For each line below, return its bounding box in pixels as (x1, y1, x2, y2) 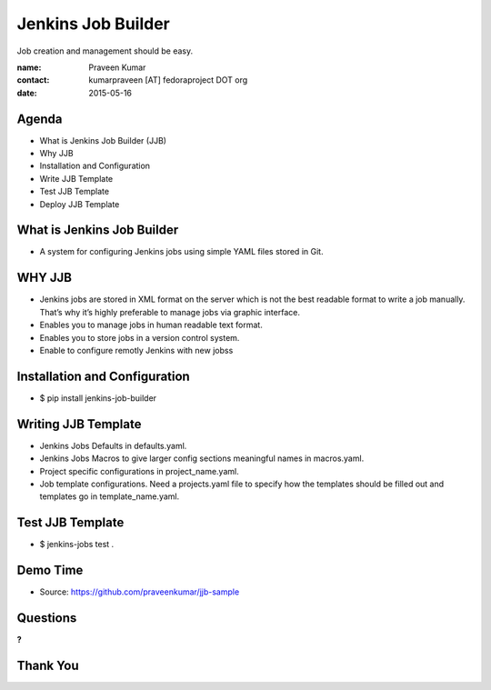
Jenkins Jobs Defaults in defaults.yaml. (39, 440, 187, 451)
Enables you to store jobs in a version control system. (39, 332, 240, 343)
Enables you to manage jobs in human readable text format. (39, 319, 263, 331)
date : (16, 87, 37, 98)
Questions (16, 610, 77, 625)
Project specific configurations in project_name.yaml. (39, 465, 240, 476)
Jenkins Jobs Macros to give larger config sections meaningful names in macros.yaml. (39, 453, 365, 464)
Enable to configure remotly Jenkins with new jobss (39, 345, 234, 355)
